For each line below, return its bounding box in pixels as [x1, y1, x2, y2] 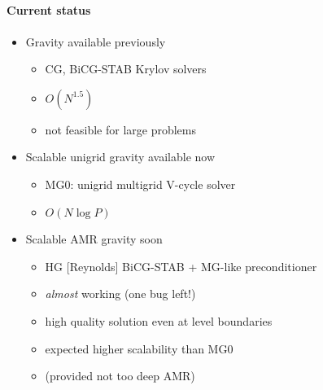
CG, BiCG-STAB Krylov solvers [45, 60, 207, 77]
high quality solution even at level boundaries [45, 312, 273, 329]
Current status [7, 2, 91, 19]
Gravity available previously [25, 33, 166, 50]
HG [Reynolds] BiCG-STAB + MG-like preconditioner [45, 257, 317, 274]
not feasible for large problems [45, 121, 196, 138]
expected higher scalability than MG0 [45, 340, 234, 357]
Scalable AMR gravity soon [25, 230, 163, 248]
